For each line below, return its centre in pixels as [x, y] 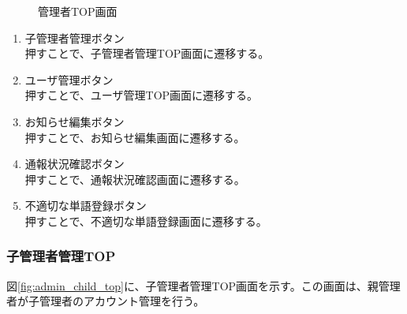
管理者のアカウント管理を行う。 [122, 301]
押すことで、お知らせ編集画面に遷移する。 [135, 137]
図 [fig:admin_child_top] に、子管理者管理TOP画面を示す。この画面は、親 [192, 285]
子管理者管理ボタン [75, 37]
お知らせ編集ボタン [75, 121]
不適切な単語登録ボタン [86, 206]
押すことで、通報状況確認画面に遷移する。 [135, 179]
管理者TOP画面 [78, 11]
